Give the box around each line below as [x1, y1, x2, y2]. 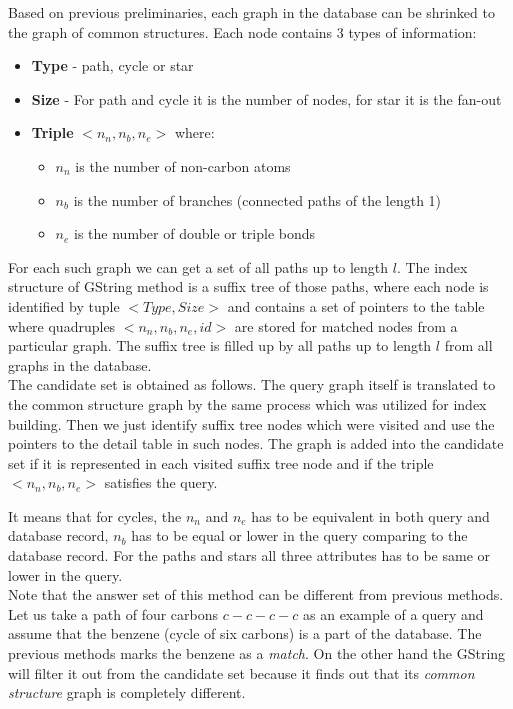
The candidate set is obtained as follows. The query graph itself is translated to [8, 374, 496, 395]
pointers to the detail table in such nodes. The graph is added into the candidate [8, 433, 504, 454]
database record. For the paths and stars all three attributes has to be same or [8, 545, 491, 566]
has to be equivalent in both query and [251, 505, 490, 526]
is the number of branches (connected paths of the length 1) [73, 189, 442, 210]
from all [444, 335, 493, 356]
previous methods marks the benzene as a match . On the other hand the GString [8, 643, 506, 664]
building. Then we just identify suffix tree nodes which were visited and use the [8, 413, 495, 434]
